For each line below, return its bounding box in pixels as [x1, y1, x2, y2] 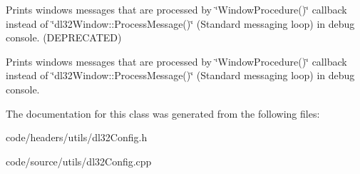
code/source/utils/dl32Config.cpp [6, 153, 152, 168]
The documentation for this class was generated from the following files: [6, 106, 320, 121]
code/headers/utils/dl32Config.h [6, 130, 148, 145]
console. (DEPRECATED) [6, 30, 122, 45]
